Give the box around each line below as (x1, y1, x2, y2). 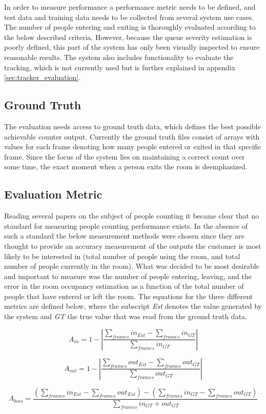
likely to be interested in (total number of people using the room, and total (4, 250, 240, 261)
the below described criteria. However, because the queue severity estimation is (4, 31, 252, 42)
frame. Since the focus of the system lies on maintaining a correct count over (4, 151, 245, 162)
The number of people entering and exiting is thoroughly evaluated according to (4, 22, 256, 32)
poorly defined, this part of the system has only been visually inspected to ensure (4, 42, 260, 52)
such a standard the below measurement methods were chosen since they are (4, 230, 244, 241)
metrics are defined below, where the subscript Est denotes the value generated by (4, 301, 262, 311)
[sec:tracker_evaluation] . (4, 72, 81, 83)
